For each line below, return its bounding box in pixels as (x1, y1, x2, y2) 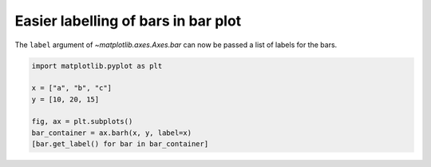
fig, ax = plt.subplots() (31, 117, 133, 126)
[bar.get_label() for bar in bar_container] (31, 140, 209, 149)
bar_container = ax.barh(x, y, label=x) (31, 128, 192, 137)
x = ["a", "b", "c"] (31, 84, 112, 93)
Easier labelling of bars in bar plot (14, 12, 242, 30)
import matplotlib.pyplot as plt (31, 61, 163, 70)
